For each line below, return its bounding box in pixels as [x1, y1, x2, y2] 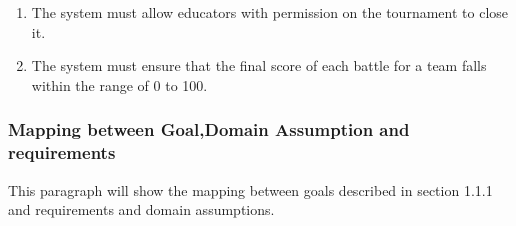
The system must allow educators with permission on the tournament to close [31, 2, 509, 22]
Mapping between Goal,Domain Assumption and [8, 117, 410, 142]
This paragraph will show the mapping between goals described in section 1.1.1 [8, 179, 493, 200]
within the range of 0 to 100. [31, 74, 208, 95]
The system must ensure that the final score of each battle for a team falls [31, 55, 487, 76]
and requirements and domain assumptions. [8, 199, 275, 220]
